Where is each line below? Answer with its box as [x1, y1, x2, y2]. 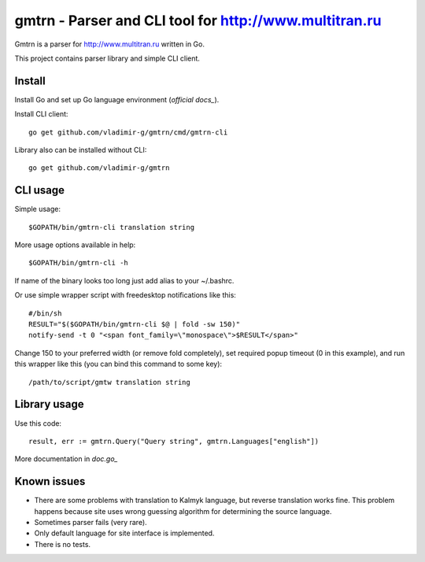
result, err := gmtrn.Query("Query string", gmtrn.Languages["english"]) [28, 437, 320, 446]
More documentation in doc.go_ [14, 454, 118, 464]
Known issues [14, 475, 86, 488]
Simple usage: [14, 205, 61, 214]
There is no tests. [34, 539, 91, 549]
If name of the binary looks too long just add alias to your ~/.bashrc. [14, 275, 235, 285]
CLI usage [14, 183, 65, 197]
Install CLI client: [14, 109, 68, 119]
